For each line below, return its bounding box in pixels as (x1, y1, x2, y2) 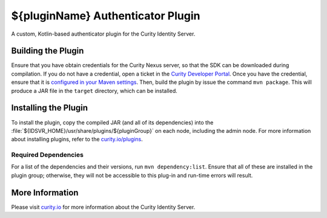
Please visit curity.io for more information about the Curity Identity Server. (11, 203, 196, 211)
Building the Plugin (11, 46, 84, 56)
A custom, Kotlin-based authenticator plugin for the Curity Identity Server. (11, 30, 196, 37)
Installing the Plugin (11, 103, 88, 113)
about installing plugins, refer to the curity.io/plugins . (11, 136, 144, 143)
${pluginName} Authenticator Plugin (11, 9, 200, 22)
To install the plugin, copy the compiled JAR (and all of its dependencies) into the (11, 118, 214, 126)
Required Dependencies (11, 151, 84, 159)
